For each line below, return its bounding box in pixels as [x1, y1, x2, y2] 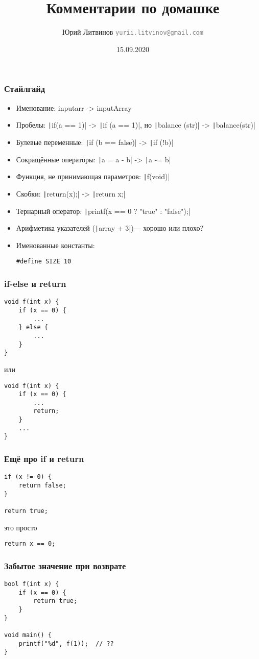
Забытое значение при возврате [4, 559, 126, 572]
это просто [4, 522, 37, 532]
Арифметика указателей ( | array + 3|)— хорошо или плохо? [16, 223, 204, 233]
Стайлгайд [4, 82, 45, 95]
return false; [18, 481, 66, 489]
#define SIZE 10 [16, 258, 72, 265]
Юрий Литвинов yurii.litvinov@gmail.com [62, 27, 203, 37]
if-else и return [4, 277, 66, 290]
